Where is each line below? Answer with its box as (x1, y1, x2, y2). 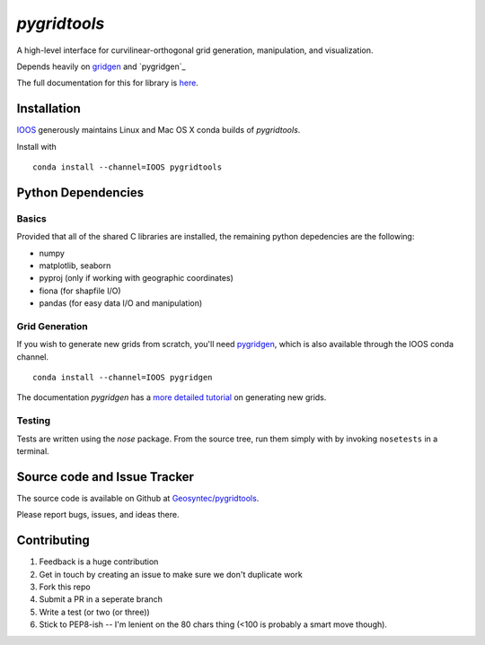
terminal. (16, 445, 49, 457)
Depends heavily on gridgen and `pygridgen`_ (16, 61, 186, 72)
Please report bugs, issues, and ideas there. (16, 510, 180, 520)
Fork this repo (39, 581, 91, 592)
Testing (16, 414, 51, 427)
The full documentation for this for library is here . (16, 77, 199, 89)
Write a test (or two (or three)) (39, 606, 150, 617)
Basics (16, 212, 47, 224)
